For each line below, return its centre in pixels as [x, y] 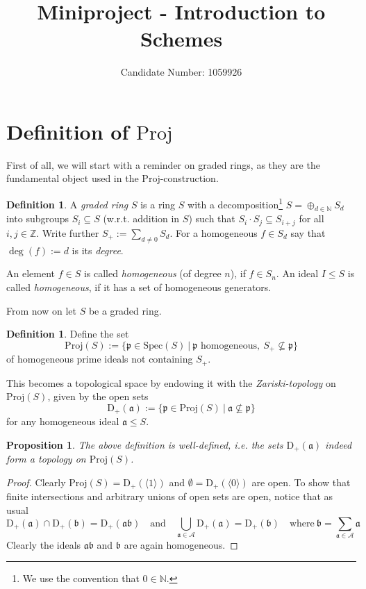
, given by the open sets [98, 396]
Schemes [181, 39]
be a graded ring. [125, 310]
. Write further [68, 232]
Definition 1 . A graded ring [67, 204]
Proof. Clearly [36, 482]
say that [308, 232]
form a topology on [46, 459]
